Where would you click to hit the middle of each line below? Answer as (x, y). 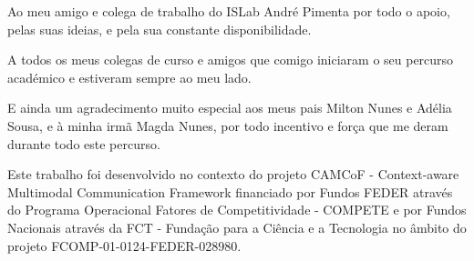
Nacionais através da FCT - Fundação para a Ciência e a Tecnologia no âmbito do (237, 227)
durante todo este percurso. (84, 143)
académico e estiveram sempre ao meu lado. (129, 77)
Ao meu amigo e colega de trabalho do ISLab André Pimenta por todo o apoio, (229, 11)
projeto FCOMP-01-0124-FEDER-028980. (124, 245)
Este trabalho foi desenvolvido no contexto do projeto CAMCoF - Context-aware (233, 174)
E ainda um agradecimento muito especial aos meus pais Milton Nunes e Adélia (230, 108)
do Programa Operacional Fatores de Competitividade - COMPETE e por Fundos (237, 210)
